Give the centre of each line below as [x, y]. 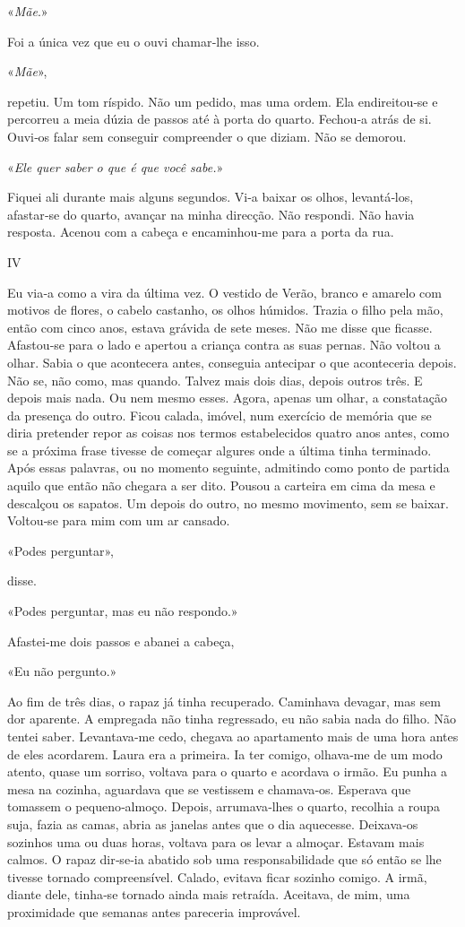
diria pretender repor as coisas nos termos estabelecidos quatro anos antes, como [228, 433]
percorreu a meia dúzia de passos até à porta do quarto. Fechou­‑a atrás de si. [220, 119]
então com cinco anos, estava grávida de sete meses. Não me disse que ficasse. [220, 327]
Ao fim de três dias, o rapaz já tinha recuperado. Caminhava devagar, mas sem [224, 701]
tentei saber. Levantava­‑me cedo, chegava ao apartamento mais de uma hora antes [233, 736]
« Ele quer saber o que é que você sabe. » [116, 166]
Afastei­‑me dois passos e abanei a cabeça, [121, 641]
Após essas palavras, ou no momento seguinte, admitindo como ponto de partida [228, 468]
